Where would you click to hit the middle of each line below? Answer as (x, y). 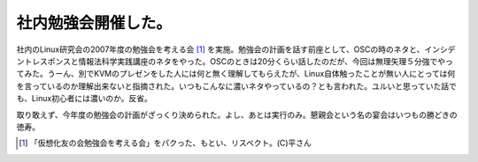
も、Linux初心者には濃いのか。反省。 (84, 99)
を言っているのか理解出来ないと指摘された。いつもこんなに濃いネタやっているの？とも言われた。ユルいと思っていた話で (237, 86)
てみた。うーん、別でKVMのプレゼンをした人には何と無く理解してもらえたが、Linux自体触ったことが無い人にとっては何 (236, 74)
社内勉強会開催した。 (94, 23)
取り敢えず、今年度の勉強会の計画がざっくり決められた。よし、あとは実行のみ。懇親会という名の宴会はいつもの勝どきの (237, 114)
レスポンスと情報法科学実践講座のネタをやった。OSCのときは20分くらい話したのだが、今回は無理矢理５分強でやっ (242, 61)
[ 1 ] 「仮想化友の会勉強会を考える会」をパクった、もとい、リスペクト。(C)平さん (165, 143)
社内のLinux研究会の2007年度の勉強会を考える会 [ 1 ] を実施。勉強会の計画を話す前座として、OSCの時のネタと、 (220, 49)
